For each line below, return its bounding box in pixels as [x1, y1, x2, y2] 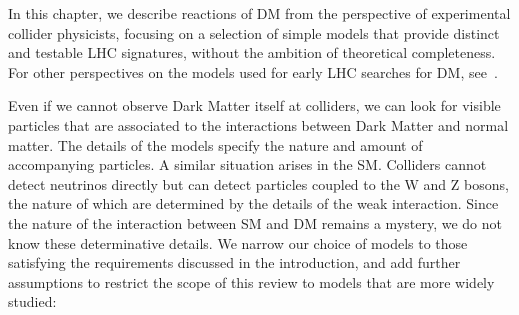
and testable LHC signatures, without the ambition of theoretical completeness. [8, 42, 496, 63]
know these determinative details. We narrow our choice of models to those [8, 232, 468, 253]
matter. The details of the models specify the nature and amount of [8, 134, 423, 155]
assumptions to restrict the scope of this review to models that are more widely [8, 271, 495, 292]
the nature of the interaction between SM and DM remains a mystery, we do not [8, 212, 502, 233]
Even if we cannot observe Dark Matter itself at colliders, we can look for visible [8, 95, 501, 116]
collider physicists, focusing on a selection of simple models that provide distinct [8, 22, 500, 43]
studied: [8, 291, 57, 312]
